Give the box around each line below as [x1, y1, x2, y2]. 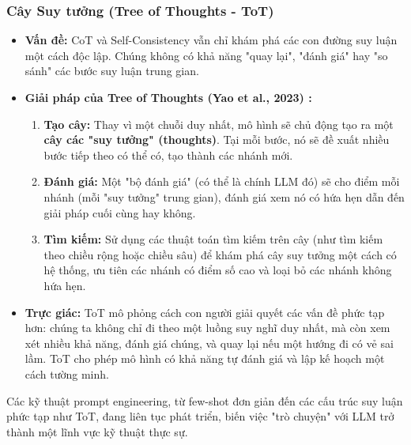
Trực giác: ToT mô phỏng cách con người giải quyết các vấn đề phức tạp [25, 304, 385, 320]
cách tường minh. [25, 365, 109, 382]
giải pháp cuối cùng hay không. [43, 204, 196, 221]
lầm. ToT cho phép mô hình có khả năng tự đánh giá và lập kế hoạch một [25, 350, 385, 367]
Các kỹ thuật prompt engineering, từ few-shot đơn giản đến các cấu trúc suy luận [6, 392, 403, 409]
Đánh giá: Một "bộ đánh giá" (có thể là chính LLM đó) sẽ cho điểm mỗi [43, 173, 400, 190]
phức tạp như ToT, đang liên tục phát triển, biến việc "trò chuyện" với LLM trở [6, 408, 394, 424]
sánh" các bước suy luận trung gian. [25, 62, 199, 79]
